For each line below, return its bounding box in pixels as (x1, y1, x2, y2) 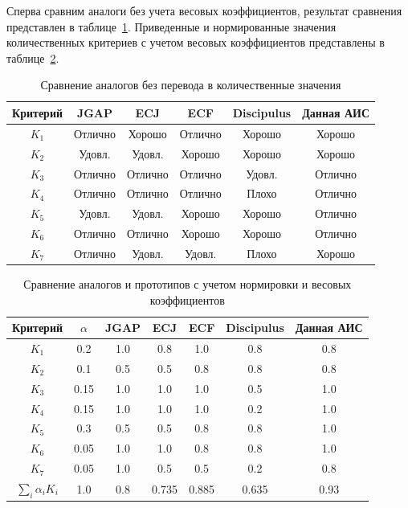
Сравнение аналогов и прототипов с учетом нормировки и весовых (23, 275, 352, 292)
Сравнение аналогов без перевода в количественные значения (40, 76, 341, 93)
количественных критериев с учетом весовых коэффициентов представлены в (6, 34, 385, 51)
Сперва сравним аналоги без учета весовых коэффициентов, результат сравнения (6, 2, 402, 18)
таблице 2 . (6, 49, 59, 66)
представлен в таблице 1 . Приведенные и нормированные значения (6, 18, 337, 35)
